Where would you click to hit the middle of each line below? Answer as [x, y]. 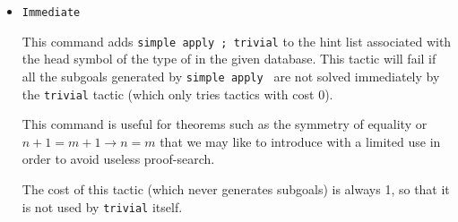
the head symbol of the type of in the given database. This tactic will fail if [229, 59]
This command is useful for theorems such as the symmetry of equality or [225, 124]
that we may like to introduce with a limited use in [300, 141]
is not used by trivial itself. [102, 206]
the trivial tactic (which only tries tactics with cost [168, 94]
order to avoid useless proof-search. [118, 159]
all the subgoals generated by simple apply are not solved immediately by [231, 76]
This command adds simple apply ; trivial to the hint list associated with [237, 41]
